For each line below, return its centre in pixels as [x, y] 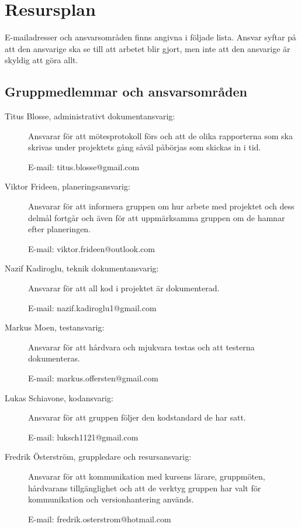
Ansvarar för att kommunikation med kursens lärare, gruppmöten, [147, 476]
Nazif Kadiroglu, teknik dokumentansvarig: [82, 268]
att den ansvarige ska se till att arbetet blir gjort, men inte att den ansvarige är [148, 48]
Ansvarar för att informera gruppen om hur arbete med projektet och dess [161, 206]
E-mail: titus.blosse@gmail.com [84, 166]
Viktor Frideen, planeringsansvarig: [68, 186]
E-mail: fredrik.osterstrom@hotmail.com [100, 519]
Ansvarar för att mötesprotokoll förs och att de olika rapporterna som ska [160, 135]
